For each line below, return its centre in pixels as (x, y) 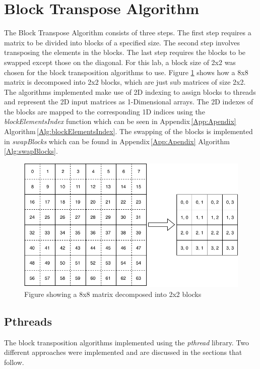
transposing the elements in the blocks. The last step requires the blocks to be (125, 52)
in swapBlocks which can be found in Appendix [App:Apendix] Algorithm (117, 141)
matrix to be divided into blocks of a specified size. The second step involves (122, 42)
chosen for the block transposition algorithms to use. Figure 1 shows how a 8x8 (126, 72)
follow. (14, 362)
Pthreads (28, 321)
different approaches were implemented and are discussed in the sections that (123, 352)
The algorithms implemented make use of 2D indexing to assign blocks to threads (130, 91)
